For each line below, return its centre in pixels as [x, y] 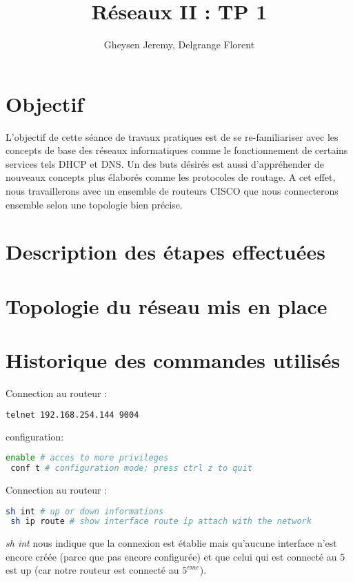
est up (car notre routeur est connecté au [92, 570]
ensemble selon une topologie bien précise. [94, 204]
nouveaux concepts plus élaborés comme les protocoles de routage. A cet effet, [171, 177]
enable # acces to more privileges [87, 458]
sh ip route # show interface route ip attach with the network [161, 522]
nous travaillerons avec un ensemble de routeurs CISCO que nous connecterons [172, 191]
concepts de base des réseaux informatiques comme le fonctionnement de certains [177, 150]
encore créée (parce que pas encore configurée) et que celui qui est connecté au [171, 556]
